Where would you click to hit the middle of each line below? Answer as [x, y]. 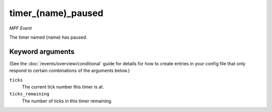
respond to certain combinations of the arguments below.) [70, 71]
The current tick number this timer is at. [63, 87]
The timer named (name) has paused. [48, 37]
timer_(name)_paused [56, 13]
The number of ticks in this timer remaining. [67, 101]
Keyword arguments [42, 51]
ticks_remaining [29, 94]
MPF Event [21, 28]
